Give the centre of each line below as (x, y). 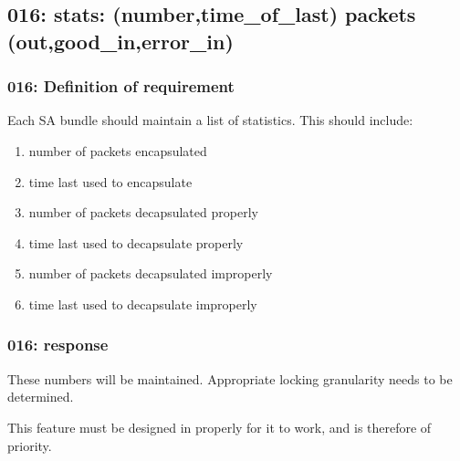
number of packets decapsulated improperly (151, 273)
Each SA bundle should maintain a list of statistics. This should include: (210, 120)
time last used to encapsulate (110, 181)
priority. (30, 445)
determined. (41, 397)
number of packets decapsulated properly (143, 212)
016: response (58, 345)
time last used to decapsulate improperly (143, 304)
